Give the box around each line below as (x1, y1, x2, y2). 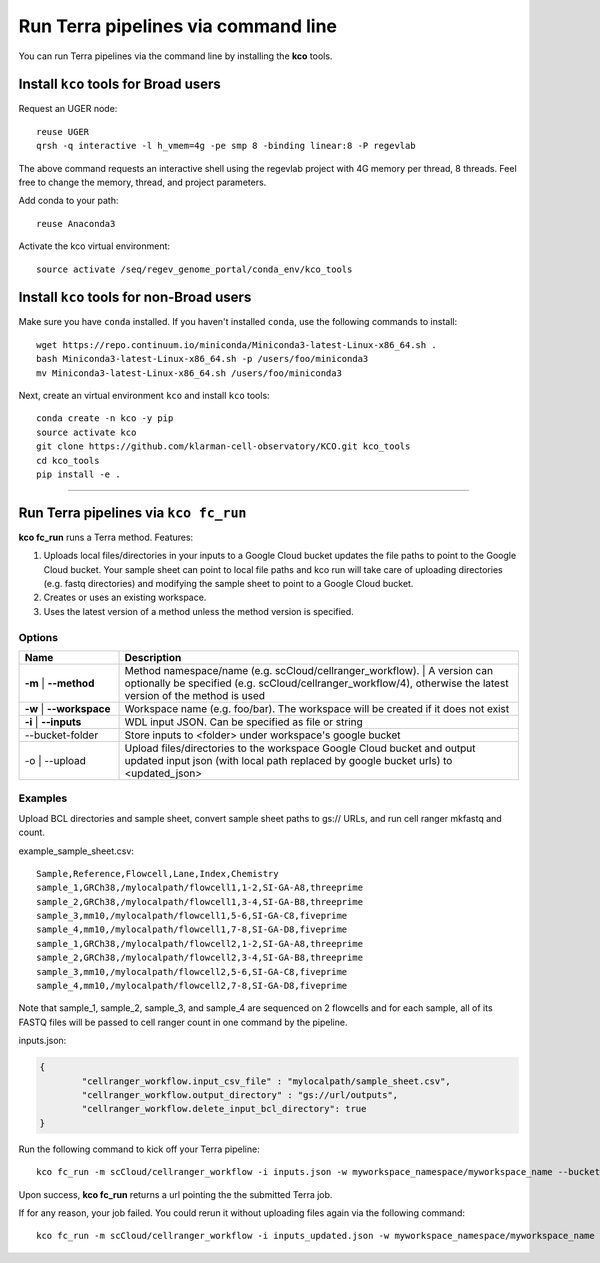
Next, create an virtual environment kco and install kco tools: (18, 390, 270, 402)
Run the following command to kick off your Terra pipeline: (18, 1143, 260, 1155)
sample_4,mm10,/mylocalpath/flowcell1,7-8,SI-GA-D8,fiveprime (36, 924, 348, 935)
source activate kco (36, 426, 137, 438)
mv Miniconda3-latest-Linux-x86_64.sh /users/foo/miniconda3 (36, 367, 342, 379)
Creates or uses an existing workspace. (43, 591, 207, 604)
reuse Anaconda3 (36, 218, 116, 229)
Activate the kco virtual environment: (18, 240, 170, 252)
